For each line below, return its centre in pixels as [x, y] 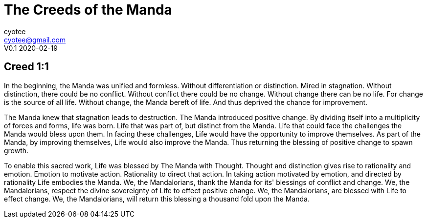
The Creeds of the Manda [88, 10]
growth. [16, 150]
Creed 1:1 [26, 67]
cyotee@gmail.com [35, 40]
